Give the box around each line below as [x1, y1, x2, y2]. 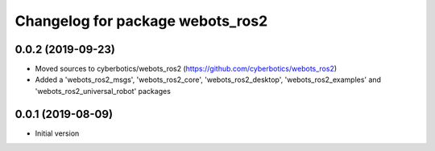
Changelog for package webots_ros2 [14, 12, 268, 30]
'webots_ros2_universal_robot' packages [35, 86, 171, 96]
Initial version [35, 129, 80, 138]
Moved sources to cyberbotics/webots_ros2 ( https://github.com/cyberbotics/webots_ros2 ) [35, 64, 338, 74]
